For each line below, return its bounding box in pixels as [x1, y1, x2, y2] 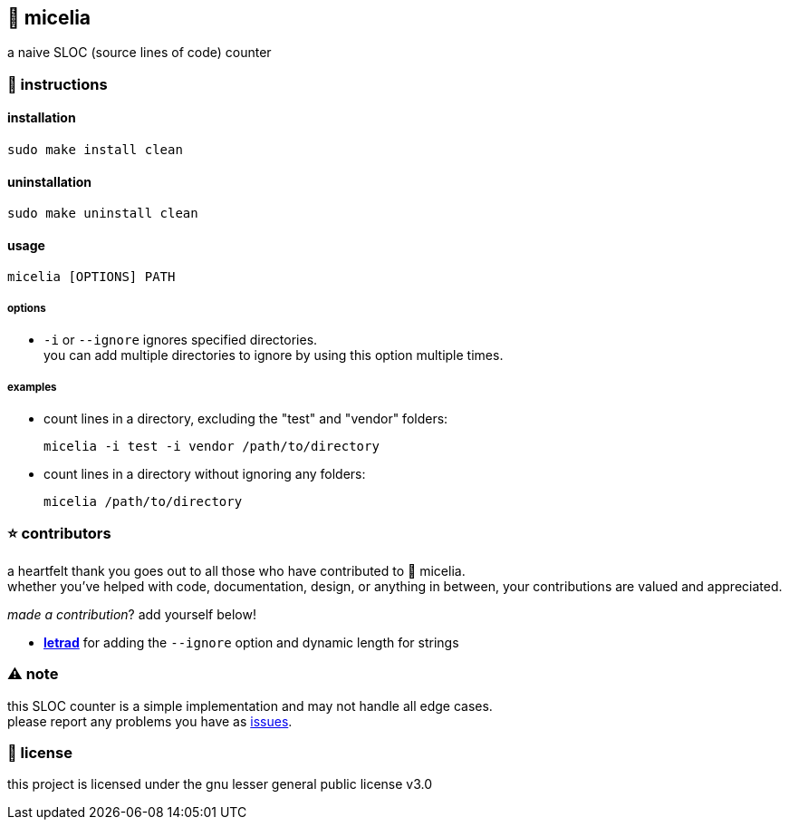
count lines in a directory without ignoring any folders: [43, 466, 366, 482]
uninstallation [7, 173, 92, 190]
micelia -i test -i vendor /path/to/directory [43, 439, 380, 454]
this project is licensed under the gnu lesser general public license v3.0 [7, 776, 433, 793]
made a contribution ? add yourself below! [7, 606, 256, 622]
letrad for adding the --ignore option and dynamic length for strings [43, 634, 459, 650]
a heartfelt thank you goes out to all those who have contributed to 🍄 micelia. [7, 562, 466, 579]
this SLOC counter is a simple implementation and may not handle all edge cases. [7, 697, 493, 714]
